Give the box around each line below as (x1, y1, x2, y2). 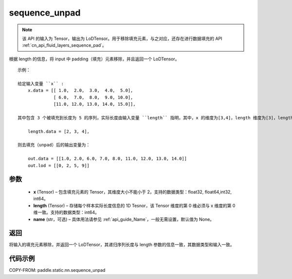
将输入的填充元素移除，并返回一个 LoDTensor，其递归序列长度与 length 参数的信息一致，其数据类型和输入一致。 (9, 242, 235, 248)
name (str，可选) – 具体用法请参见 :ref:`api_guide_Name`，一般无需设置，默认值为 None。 (33, 216, 214, 222)
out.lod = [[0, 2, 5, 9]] (27, 163, 90, 168)
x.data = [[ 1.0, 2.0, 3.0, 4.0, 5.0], (27, 88, 133, 93)
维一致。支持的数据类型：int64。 (33, 209, 99, 215)
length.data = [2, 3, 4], (27, 129, 90, 134)
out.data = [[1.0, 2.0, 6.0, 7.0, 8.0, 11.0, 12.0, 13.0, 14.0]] (27, 156, 187, 162)
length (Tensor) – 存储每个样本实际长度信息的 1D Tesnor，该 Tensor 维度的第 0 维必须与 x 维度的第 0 (33, 203, 236, 208)
